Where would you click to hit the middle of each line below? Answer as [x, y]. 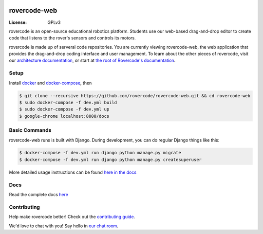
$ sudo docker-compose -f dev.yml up [64, 109]
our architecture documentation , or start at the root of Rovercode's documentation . [92, 60]
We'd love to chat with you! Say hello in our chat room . [64, 226]
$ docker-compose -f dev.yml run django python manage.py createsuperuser [111, 160]
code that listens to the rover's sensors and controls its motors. [72, 38]
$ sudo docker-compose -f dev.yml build [68, 102]
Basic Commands [30, 130]
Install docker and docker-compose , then [50, 83]
